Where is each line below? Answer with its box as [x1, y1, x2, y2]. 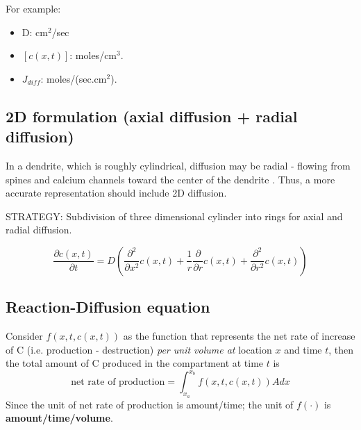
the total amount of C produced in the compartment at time [6, 356, 264, 370]
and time [284, 342, 322, 356]
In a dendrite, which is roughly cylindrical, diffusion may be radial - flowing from [6, 158, 351, 172]
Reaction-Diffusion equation [6, 296, 210, 317]
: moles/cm [69, 48, 117, 63]
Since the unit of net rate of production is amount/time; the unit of [6, 397, 294, 411]
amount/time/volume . [6, 411, 113, 425]
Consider [6, 329, 43, 343]
